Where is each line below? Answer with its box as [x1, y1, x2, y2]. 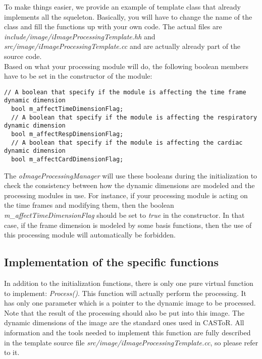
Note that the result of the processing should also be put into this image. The [4, 307, 245, 318]
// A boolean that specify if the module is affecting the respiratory [11, 113, 257, 121]
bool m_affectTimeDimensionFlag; [11, 105, 124, 113]
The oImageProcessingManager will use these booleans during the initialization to [4, 170, 257, 181]
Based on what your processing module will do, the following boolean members [4, 61, 249, 71]
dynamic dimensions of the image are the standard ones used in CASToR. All [4, 317, 244, 328]
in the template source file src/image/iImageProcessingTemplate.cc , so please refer [4, 337, 258, 347]
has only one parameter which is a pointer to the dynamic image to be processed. [4, 297, 256, 308]
